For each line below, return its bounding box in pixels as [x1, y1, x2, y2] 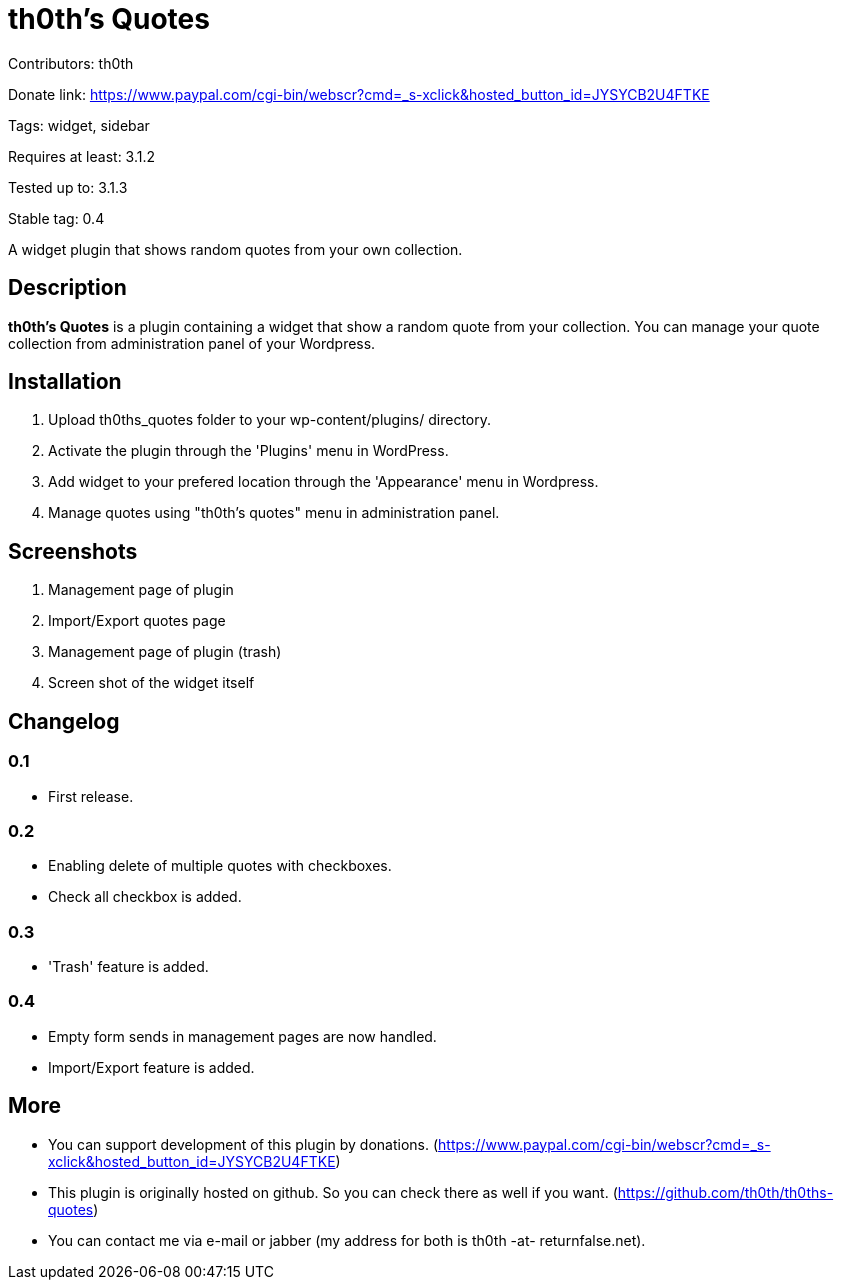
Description [8, 275, 127, 301]
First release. [48, 787, 134, 805]
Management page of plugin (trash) [48, 643, 282, 661]
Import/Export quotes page [48, 612, 226, 630]
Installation [8, 369, 122, 395]
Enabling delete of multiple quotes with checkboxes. [48, 857, 392, 875]
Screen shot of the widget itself [48, 674, 255, 692]
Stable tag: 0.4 [8, 209, 105, 227]
